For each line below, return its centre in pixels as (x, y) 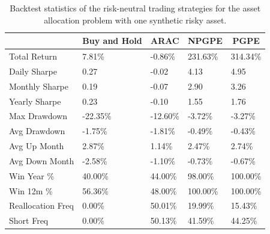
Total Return (33, 56)
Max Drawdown (38, 116)
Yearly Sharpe (35, 101)
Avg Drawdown (37, 131)
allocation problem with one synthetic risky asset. (135, 20)
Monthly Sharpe (39, 86)
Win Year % (32, 175)
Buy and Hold (112, 41)
